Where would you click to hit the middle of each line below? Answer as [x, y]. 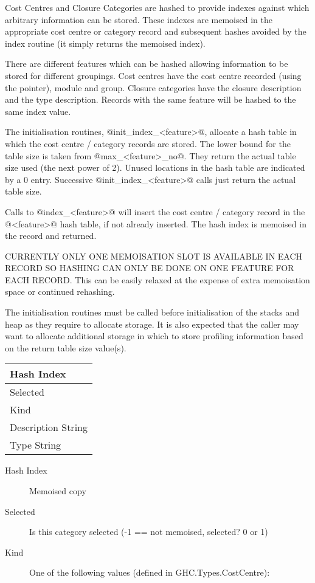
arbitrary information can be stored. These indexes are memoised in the [139, 19]
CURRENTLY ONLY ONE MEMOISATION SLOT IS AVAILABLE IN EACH [154, 256]
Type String [36, 445]
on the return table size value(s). [66, 347]
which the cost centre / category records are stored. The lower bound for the [148, 143]
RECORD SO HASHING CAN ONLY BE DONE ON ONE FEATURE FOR [150, 268]
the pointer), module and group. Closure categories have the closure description [153, 87]
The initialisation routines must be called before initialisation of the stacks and [152, 312]
